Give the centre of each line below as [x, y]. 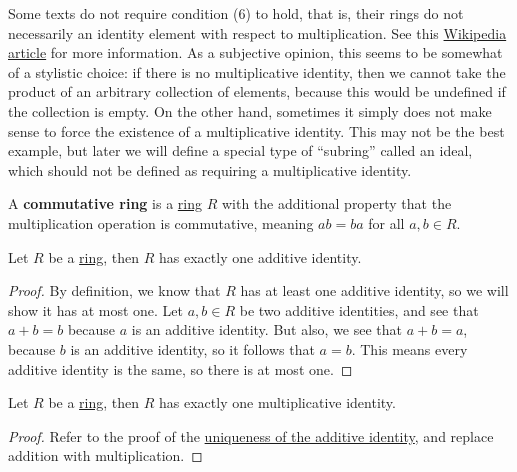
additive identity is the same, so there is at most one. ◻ [180, 368]
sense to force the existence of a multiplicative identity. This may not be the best [256, 130]
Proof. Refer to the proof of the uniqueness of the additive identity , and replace [251, 435]
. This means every [409, 348]
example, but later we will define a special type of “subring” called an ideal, [240, 150]
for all [386, 222]
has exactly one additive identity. [260, 256]
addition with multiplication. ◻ [105, 455]
